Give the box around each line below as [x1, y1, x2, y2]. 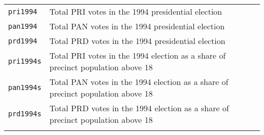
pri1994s [8, 57, 42, 65]
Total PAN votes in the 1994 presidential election [49, 20, 225, 32]
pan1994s [8, 83, 42, 92]
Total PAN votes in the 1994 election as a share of [49, 76, 228, 87]
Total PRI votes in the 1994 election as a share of [49, 50, 226, 61]
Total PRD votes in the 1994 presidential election [49, 35, 225, 47]
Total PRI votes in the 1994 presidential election [49, 6, 222, 17]
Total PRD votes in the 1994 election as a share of [49, 102, 229, 114]
